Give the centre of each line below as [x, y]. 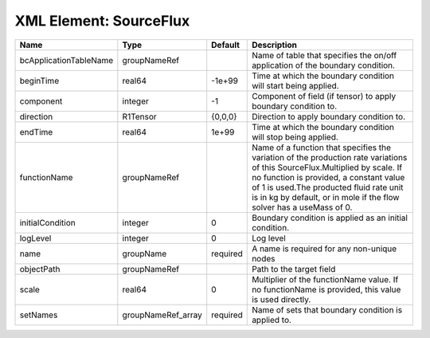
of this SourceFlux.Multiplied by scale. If [327, 167]
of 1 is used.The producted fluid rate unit [328, 187]
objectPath [40, 269]
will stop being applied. [295, 137]
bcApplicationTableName [66, 60]
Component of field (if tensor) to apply [324, 96]
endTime [36, 132]
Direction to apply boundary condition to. [329, 116]
